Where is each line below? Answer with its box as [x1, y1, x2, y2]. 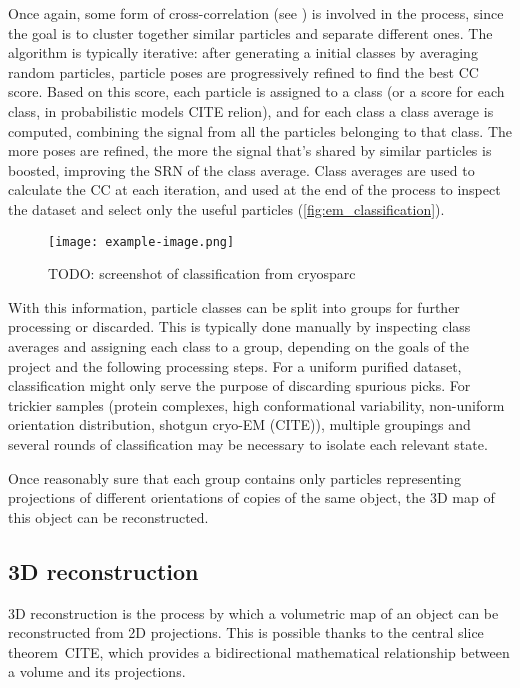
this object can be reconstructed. [8, 506, 209, 527]
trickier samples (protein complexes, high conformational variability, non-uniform [8, 394, 505, 415]
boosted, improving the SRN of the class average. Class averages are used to [8, 159, 475, 180]
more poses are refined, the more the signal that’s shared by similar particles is [8, 140, 492, 161]
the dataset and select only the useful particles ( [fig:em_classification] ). [8, 198, 445, 219]
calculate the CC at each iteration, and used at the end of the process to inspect [8, 179, 501, 200]
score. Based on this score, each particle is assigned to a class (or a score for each [8, 81, 505, 102]
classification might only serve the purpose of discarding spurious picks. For [8, 375, 471, 396]
